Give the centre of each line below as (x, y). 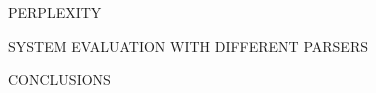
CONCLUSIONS (59, 79)
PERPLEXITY (55, 12)
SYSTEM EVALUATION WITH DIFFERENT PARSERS (188, 45)
